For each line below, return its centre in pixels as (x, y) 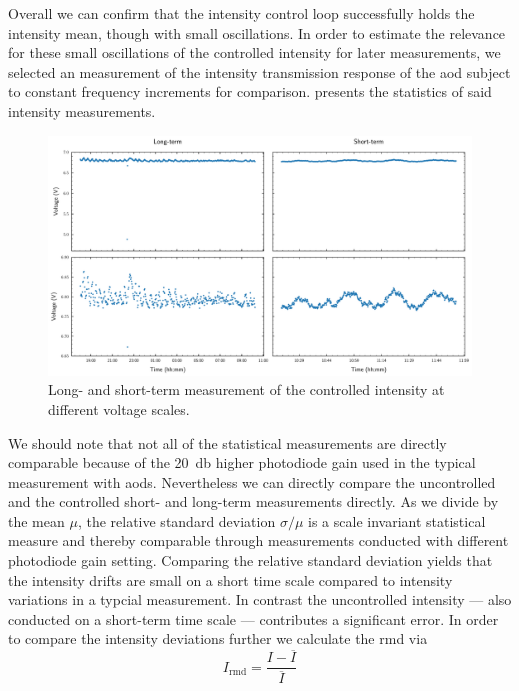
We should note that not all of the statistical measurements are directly (227, 442)
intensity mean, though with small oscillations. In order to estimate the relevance (257, 32)
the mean (36, 520)
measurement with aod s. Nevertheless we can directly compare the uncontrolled (252, 481)
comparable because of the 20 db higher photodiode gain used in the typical (242, 462)
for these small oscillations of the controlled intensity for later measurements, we (254, 52)
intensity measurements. (82, 110)
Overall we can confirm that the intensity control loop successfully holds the (241, 13)
